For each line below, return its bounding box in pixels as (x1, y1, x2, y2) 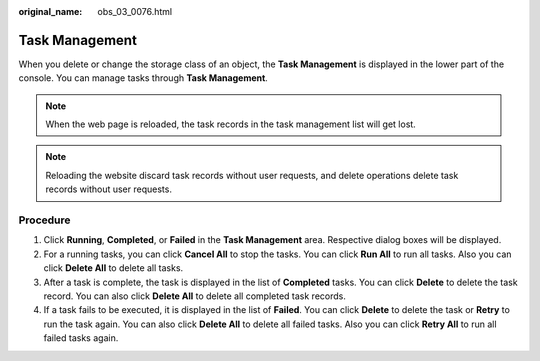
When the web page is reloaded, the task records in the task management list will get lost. (45, 118, 417, 130)
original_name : (18, 6, 83, 17)
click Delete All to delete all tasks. (43, 262, 184, 274)
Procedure (18, 213, 71, 227)
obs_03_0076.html (97, 6, 173, 17)
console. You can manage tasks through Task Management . (18, 72, 269, 84)
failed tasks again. (43, 332, 119, 344)
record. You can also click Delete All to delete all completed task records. (43, 290, 347, 302)
